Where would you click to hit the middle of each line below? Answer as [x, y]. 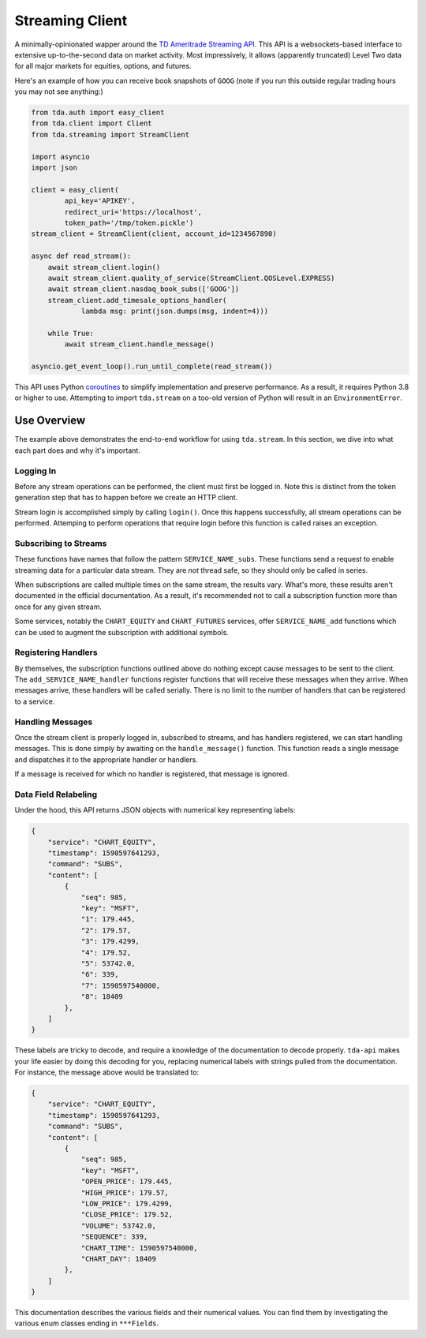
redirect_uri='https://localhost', [133, 212]
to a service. [35, 701]
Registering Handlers [56, 652]
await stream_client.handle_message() [139, 344]
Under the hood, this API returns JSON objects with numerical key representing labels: [155, 810]
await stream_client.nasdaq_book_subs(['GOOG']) [144, 289]
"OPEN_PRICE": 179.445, [127, 1182]
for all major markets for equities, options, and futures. [103, 66]
